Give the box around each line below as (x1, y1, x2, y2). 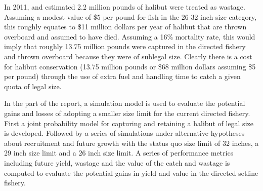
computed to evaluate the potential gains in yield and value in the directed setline (4, 167, 258, 178)
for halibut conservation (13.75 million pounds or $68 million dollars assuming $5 (4, 61, 256, 71)
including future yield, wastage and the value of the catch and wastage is (4, 157, 230, 168)
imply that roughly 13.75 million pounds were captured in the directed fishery (4, 41, 246, 52)
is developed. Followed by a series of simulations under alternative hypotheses (4, 128, 245, 138)
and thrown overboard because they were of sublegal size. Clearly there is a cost (4, 51, 252, 61)
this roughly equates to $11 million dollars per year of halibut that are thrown (4, 21, 247, 32)
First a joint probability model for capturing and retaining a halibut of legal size (4, 118, 253, 128)
